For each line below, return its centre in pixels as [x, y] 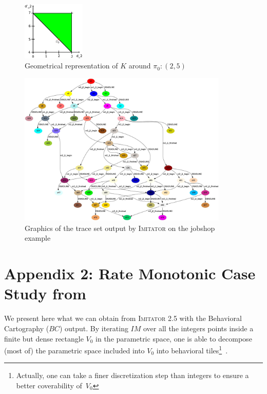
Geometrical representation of [71, 66]
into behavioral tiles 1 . [192, 350]
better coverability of [49, 386]
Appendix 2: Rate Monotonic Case [130, 273]
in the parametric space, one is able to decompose [174, 338]
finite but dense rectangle [44, 338]
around [140, 66]
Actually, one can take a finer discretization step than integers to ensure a [132, 375]
